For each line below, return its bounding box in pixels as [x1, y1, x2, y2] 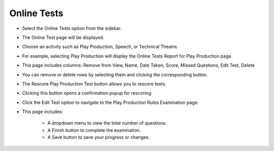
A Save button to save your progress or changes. [47, 134, 150, 140]
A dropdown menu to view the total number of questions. [47, 120, 167, 126]
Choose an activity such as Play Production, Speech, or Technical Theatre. [22, 43, 179, 50]
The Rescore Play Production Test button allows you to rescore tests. [22, 81, 166, 87]
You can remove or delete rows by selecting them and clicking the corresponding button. [22, 71, 208, 78]
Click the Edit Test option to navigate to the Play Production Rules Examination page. [22, 99, 199, 106]
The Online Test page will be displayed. [22, 34, 105, 40]
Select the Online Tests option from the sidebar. [22, 25, 122, 31]
